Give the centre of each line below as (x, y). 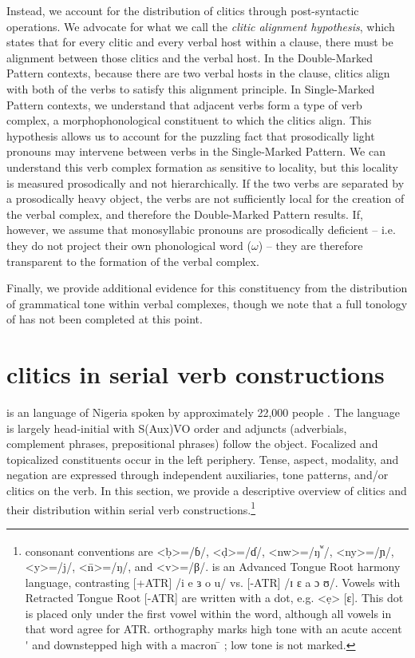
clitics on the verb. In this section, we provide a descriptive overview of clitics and (207, 490)
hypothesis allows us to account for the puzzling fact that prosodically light (191, 135)
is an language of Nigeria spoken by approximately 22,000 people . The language (203, 412)
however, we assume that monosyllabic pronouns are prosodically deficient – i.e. (201, 230)
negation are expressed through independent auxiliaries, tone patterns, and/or (198, 475)
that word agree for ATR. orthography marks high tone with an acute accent (213, 629)
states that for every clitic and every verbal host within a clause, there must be (200, 42)
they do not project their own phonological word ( (129, 245)
